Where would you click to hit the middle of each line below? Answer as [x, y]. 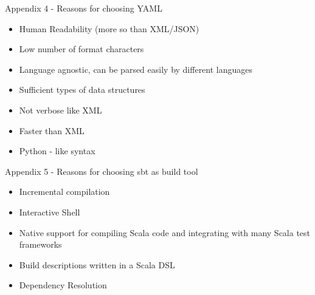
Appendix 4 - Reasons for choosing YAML [84, 8]
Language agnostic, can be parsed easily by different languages [136, 69]
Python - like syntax [57, 151]
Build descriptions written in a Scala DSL [97, 264]
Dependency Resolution [63, 285]
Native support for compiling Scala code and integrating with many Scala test [165, 232]
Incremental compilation [64, 192]
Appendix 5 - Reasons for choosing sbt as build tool [102, 171]
